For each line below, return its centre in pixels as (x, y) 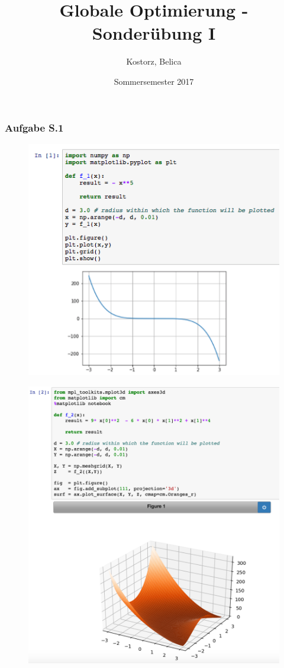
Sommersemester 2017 (154, 81)
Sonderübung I (154, 33)
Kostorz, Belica (154, 61)
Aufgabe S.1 (34, 127)
